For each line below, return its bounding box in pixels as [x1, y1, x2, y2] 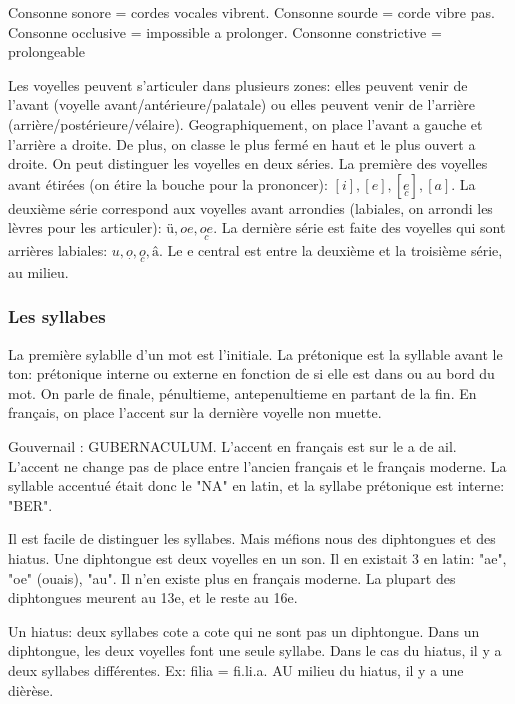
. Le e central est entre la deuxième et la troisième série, [159, 239, 503, 260]
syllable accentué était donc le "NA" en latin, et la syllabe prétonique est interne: [8, 475, 505, 496]
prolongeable [8, 41, 86, 62]
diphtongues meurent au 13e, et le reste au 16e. [8, 587, 298, 608]
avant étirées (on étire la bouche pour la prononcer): [8, 173, 328, 194]
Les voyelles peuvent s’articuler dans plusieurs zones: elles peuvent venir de [8, 74, 468, 95]
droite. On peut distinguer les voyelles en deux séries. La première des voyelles [8, 153, 488, 174]
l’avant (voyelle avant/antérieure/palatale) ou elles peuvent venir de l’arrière [8, 94, 475, 115]
